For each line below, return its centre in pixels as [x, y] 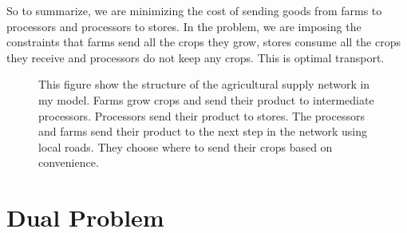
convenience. [69, 162]
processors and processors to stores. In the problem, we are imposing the [184, 26]
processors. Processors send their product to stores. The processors [202, 115]
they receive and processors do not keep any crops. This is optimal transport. [196, 57]
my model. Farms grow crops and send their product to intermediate [206, 99]
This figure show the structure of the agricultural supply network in [204, 84]
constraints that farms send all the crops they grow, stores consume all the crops [203, 42]
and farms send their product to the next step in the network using [203, 131]
